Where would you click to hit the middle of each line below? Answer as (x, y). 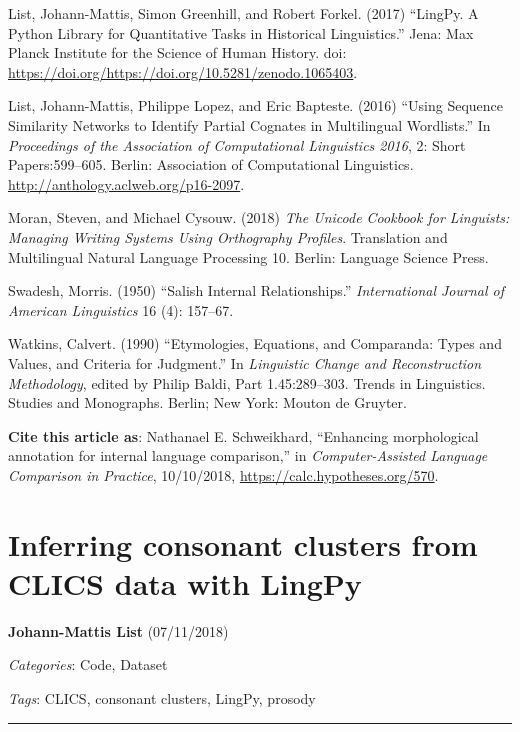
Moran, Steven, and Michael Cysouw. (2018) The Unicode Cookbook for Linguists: (259, 217)
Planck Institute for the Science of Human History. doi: (177, 52)
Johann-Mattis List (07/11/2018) (118, 630)
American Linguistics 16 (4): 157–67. (121, 309)
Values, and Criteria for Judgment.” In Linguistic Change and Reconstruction (245, 362)
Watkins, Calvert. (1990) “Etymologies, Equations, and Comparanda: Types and (255, 343)
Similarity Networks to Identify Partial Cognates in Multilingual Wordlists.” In (249, 124)
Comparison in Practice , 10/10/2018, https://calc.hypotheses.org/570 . (223, 474)
